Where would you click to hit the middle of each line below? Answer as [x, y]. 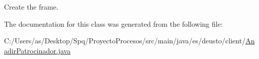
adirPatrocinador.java [37, 50]
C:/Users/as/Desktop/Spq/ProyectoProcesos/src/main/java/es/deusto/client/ [125, 41]
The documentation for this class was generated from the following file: [113, 23]
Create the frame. [31, 7]
